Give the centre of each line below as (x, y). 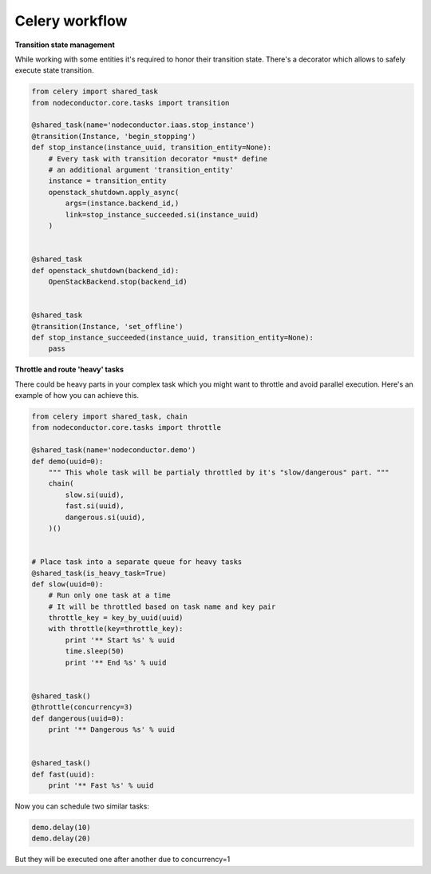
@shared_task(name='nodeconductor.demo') (114, 450)
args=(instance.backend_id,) (122, 203)
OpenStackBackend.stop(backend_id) (118, 281)
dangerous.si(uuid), (105, 517)
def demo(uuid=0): (67, 461)
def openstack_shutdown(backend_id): (105, 270)
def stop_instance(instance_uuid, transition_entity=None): (152, 147)
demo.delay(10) (61, 827)
